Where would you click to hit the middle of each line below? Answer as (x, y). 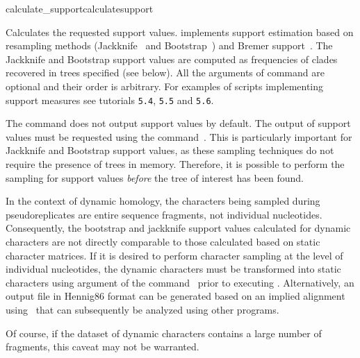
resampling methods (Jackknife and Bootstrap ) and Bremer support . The (169, 45)
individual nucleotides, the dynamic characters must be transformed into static (173, 269)
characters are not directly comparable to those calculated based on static (163, 241)
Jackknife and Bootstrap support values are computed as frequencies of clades (172, 59)
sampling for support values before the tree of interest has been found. (155, 177)
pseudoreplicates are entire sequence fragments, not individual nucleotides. (164, 214)
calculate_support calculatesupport (80, 8)
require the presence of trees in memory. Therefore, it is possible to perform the (175, 164)
